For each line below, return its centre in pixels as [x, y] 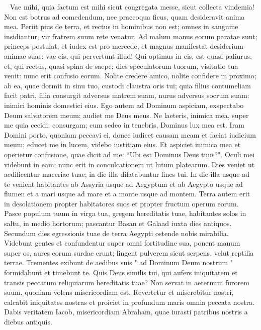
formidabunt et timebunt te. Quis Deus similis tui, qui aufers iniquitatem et [121, 272]
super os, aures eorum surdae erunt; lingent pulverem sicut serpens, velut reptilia [129, 252]
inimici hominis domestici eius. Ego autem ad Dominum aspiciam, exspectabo [124, 105]
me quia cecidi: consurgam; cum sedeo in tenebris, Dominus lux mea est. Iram [124, 125]
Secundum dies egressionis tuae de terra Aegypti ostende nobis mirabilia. [116, 233]
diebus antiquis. [28, 321]
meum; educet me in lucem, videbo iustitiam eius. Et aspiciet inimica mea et [122, 144]
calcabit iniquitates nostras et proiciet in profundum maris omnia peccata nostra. [129, 302]
